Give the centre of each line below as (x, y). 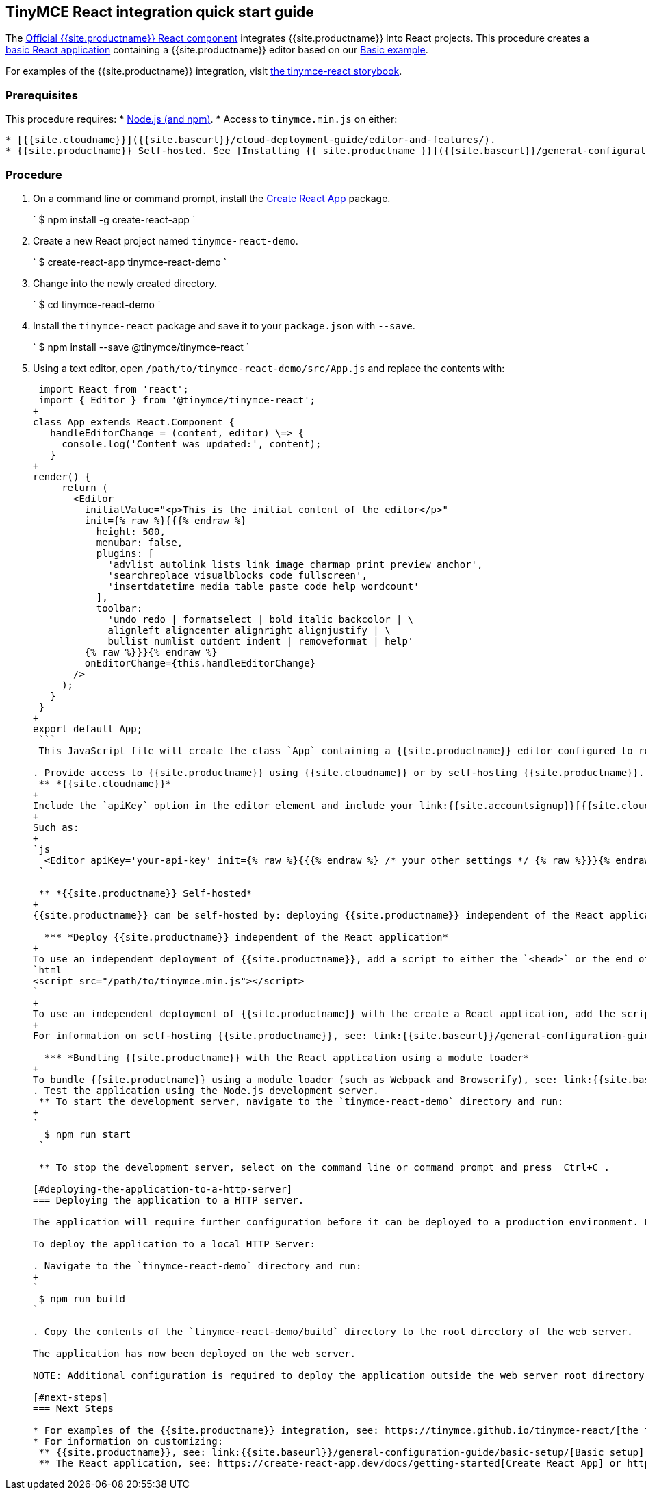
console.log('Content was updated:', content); (192, 444)
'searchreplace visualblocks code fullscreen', (237, 575)
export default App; (88, 729)
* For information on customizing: (128, 1441)
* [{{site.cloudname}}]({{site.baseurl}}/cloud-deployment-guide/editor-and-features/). (251, 140)
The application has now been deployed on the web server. (195, 1353)
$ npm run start (88, 1134)
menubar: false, (140, 542)
